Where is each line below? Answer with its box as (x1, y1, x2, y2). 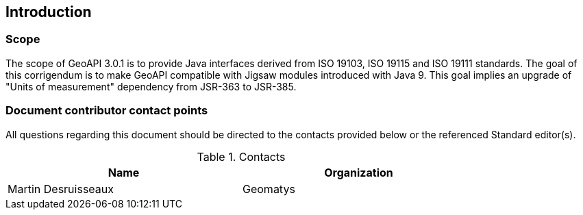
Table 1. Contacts (197, 149, 286, 164)
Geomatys (243, 181, 295, 196)
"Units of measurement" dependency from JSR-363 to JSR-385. (5, 80, 297, 92)
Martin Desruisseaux (8, 181, 114, 196)
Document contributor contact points (5, 103, 208, 118)
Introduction (5, 3, 92, 21)
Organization (324, 165, 393, 179)
